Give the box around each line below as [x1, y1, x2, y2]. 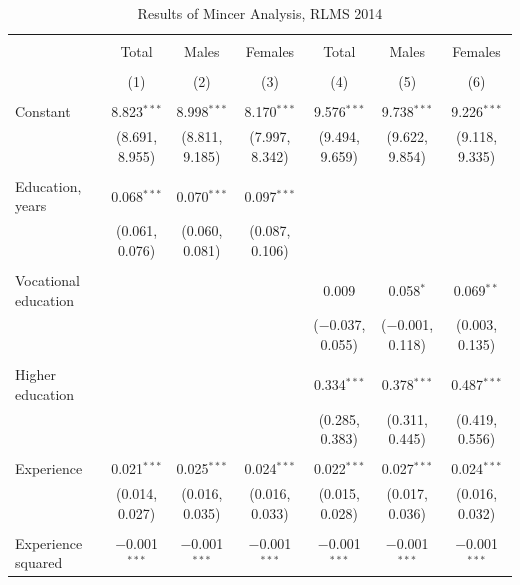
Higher [15, 364, 56, 385]
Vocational [15, 269, 80, 290]
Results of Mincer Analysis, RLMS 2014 [137, 3, 383, 23]
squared [15, 552, 63, 573]
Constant [15, 101, 71, 122]
